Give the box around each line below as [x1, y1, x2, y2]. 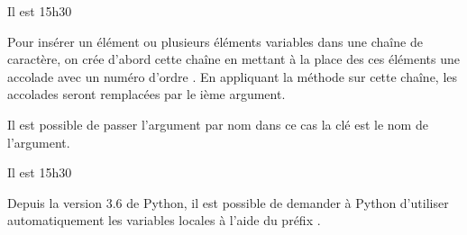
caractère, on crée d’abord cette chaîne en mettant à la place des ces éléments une [7, 50, 460, 68]
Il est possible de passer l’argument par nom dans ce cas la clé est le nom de [7, 114, 428, 133]
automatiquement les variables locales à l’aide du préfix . [7, 211, 321, 230]
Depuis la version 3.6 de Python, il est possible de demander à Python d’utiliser [7, 193, 449, 212]
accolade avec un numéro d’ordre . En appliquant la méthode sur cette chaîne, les [7, 67, 458, 86]
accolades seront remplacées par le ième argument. [7, 85, 286, 104]
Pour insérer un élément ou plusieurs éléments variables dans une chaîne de [7, 32, 423, 50]
